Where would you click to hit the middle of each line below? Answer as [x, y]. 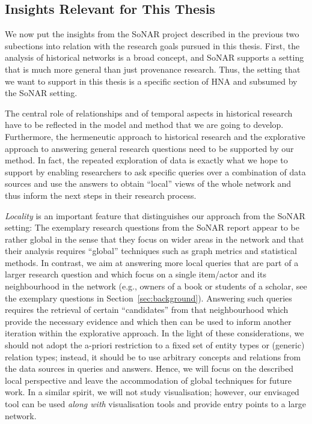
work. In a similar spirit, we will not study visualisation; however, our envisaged [152, 392]
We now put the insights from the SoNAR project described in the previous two [152, 34]
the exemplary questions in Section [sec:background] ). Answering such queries [148, 298]
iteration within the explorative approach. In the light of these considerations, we [154, 333]
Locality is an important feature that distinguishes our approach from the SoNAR [155, 215]
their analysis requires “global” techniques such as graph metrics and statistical [151, 251]
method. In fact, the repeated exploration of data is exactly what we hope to [146, 160]
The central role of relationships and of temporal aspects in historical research [149, 113]
